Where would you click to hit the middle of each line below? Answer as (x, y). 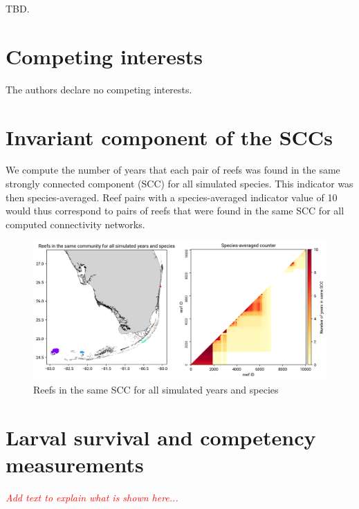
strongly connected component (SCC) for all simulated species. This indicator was (179, 184)
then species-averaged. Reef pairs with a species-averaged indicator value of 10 (172, 197)
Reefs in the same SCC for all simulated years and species (156, 389)
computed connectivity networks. (75, 224)
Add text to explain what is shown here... (92, 497)
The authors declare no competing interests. (99, 89)
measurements (75, 464)
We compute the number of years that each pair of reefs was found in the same (173, 170)
